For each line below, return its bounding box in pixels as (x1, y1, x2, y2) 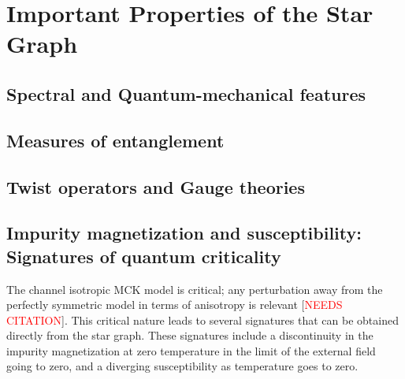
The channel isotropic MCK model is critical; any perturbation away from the (6, 281, 383, 297)
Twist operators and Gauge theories (6, 174, 305, 199)
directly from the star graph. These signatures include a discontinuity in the (6, 327, 373, 344)
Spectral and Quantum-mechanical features (6, 81, 366, 106)
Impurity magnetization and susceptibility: (6, 221, 362, 245)
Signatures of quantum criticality (6, 243, 281, 268)
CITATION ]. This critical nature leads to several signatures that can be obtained (6, 311, 399, 328)
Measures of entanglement (6, 128, 225, 152)
